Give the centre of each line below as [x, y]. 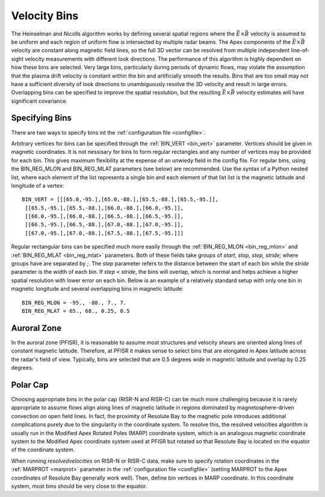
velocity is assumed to [278, 34]
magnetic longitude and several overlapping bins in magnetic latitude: [97, 289]
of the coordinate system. [43, 450]
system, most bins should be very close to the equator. [79, 486]
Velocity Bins [45, 16]
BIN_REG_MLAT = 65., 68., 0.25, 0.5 [76, 311]
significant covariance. [39, 101]
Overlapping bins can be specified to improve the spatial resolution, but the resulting [116, 93]
